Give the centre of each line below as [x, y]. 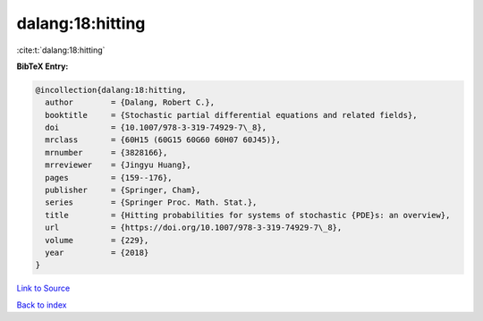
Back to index [42, 305]
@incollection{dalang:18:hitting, [111, 90]
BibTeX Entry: [42, 66]
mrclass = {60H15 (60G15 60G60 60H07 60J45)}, [163, 140]
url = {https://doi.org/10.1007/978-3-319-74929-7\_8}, [194, 228]
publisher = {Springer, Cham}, [123, 190]
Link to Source [43, 288]
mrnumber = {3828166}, [106, 152]
